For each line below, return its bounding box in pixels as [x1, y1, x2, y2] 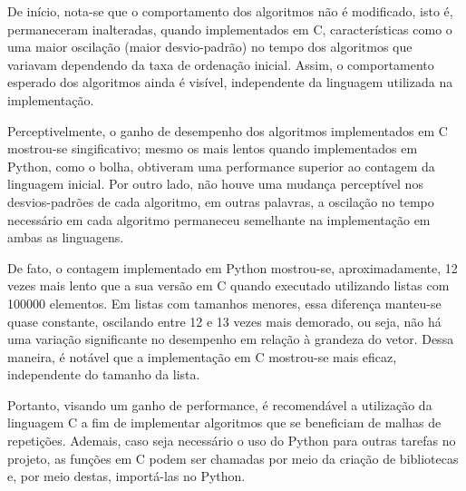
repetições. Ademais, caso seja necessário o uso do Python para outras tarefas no [7, 431, 456, 450]
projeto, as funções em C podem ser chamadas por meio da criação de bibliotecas [7, 448, 459, 467]
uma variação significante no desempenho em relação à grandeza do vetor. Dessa [7, 329, 454, 349]
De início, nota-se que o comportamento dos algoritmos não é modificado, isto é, [7, 2, 453, 20]
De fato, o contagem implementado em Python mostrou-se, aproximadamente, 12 [7, 258, 458, 277]
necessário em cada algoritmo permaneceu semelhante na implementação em [7, 210, 431, 229]
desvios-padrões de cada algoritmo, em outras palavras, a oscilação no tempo [7, 191, 434, 211]
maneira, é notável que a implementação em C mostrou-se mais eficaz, [7, 347, 397, 366]
